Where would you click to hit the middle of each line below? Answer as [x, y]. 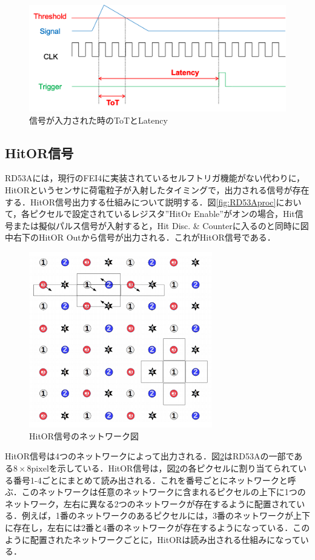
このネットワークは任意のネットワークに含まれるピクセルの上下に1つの [164, 492]
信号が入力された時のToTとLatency [98, 120]
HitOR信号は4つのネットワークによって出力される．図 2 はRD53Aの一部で [150, 456]
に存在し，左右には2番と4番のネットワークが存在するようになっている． [149, 527]
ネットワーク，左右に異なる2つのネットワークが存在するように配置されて [151, 503]
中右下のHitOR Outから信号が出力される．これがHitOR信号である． [140, 237]
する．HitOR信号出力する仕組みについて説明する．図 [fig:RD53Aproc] [141, 202]
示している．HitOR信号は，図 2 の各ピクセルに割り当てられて [178, 468]
